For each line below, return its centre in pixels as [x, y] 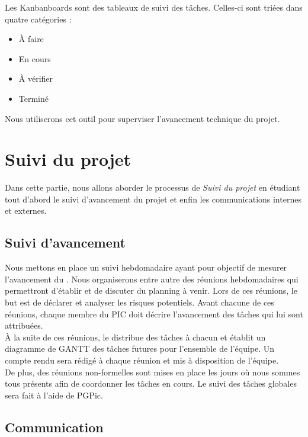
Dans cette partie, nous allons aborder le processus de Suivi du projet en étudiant [153, 187]
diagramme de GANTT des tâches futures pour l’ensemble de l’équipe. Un [140, 348]
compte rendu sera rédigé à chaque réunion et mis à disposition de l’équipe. [142, 360]
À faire [31, 39]
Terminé [34, 98]
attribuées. [24, 325]
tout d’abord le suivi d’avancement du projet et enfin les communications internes [153, 199]
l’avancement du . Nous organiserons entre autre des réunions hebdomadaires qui [152, 279]
